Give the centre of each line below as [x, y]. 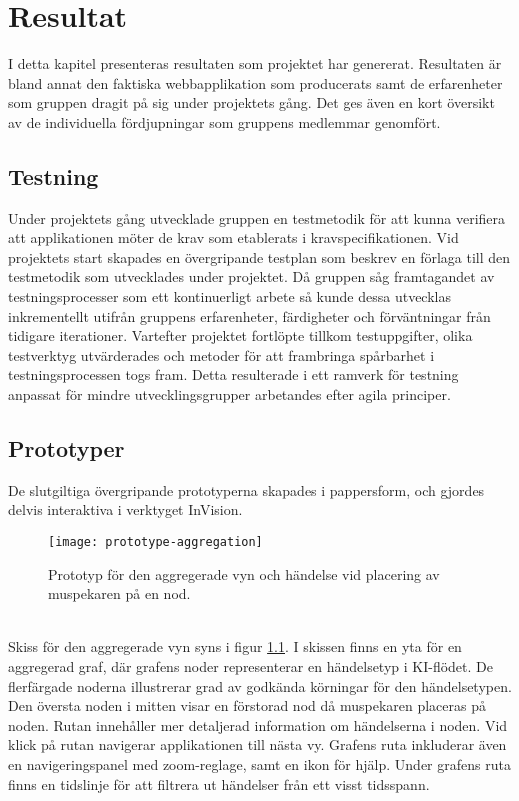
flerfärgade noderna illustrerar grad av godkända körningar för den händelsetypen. [260, 685]
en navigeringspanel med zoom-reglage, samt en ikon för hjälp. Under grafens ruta [259, 764]
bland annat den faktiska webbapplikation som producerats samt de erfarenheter [255, 82]
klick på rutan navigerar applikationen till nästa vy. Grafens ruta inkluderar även [257, 744]
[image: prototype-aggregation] [155, 542]
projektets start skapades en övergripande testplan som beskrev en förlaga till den [259, 256]
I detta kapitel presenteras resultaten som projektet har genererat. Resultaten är [255, 63]
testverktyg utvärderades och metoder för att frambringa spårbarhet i [221, 354]
